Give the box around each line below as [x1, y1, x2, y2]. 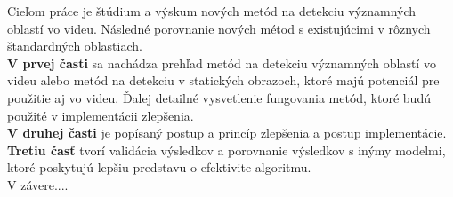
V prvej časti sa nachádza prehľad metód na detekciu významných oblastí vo [7, 53, 436, 72]
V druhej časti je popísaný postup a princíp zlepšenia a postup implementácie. [7, 123, 447, 142]
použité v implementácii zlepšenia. [7, 106, 194, 124]
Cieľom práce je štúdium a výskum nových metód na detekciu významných [7, 2, 417, 20]
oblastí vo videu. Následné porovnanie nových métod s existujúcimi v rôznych [7, 19, 431, 37]
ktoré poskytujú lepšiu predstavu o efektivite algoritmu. [7, 158, 311, 177]
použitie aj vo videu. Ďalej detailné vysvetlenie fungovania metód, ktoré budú [7, 88, 431, 106]
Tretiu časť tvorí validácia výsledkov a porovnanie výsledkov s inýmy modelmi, [7, 140, 446, 159]
